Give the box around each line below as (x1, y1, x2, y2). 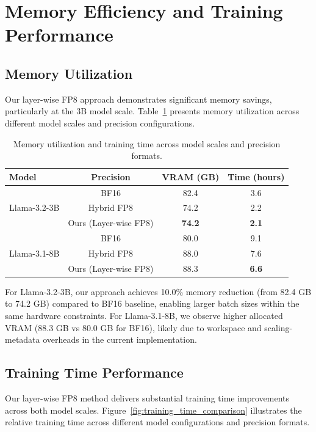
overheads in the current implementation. (43, 333, 197, 346)
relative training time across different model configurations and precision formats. (5, 416, 310, 428)
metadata (5, 333, 40, 346)
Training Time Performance (5, 363, 184, 382)
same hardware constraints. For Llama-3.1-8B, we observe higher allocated (5, 309, 283, 322)
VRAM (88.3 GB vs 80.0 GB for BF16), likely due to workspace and (5, 321, 262, 334)
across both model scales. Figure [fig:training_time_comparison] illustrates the (5, 403, 302, 416)
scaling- (264, 321, 293, 334)
